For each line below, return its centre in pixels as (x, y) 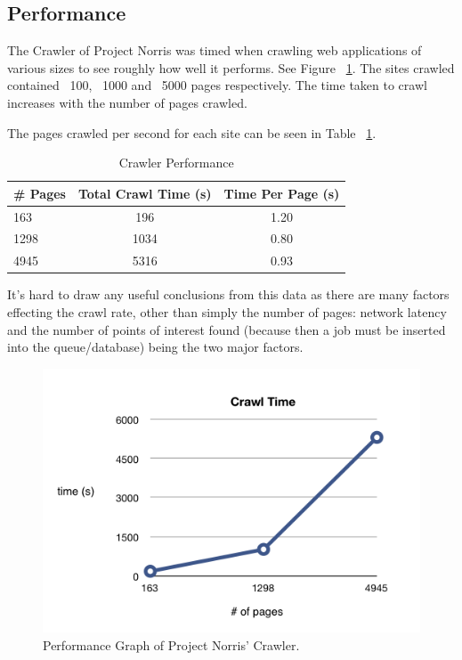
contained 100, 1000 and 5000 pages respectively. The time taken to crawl (217, 85)
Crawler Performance (176, 163)
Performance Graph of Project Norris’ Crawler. (171, 644)
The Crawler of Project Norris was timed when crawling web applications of (215, 50)
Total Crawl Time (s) (145, 193)
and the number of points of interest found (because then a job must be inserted (227, 329)
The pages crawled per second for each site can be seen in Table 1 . (192, 132)
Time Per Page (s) (282, 193)
